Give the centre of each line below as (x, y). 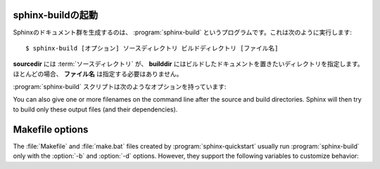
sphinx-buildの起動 (56, 15)
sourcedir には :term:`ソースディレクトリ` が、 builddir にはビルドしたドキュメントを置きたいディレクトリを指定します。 (188, 64)
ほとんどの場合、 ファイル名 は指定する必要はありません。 (98, 74)
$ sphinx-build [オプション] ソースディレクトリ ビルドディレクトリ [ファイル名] (152, 48)
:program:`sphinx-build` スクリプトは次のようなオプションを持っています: (120, 87)
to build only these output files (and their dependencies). (95, 109)
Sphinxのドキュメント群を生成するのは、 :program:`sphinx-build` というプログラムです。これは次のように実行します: (182, 32)
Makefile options (51, 129)
